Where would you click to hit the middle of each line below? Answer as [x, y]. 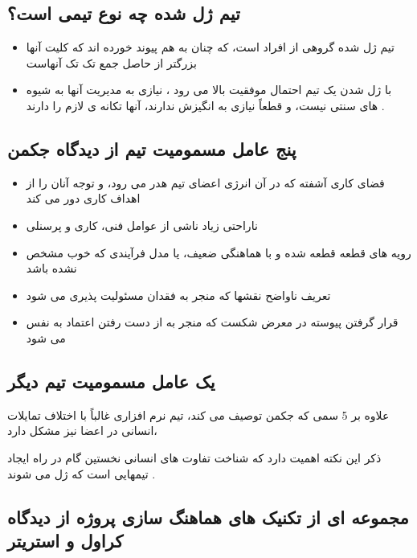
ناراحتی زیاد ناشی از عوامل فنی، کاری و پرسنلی [142, 225]
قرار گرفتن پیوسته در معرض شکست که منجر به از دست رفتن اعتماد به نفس [212, 322]
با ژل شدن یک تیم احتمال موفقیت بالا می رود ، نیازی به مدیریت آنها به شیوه [209, 90]
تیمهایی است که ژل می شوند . [82, 473]
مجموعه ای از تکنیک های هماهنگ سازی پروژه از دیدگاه [208, 517]
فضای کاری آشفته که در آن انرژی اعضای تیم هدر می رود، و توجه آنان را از [205, 182]
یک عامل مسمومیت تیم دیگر [111, 381]
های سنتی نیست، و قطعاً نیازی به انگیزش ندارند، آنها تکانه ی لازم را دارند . [205, 105]
